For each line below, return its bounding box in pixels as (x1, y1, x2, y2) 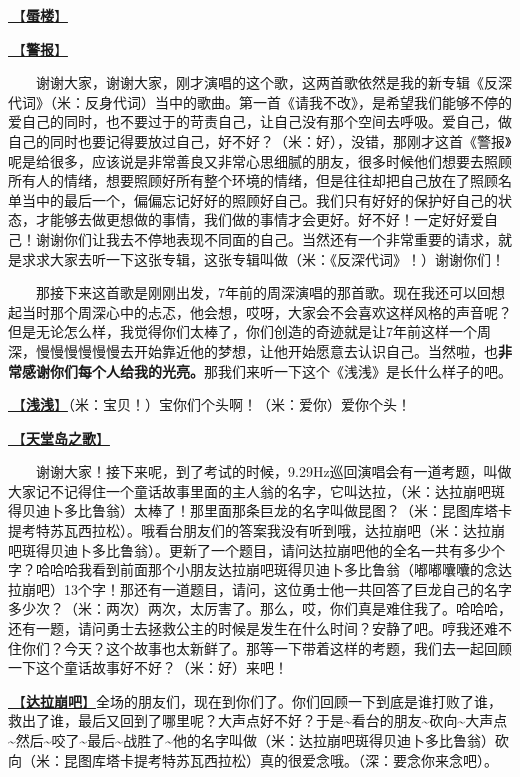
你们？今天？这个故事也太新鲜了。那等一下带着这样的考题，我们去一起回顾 (21, 637, 512, 658)
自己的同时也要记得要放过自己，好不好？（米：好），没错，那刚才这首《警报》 (8, 130, 512, 151)
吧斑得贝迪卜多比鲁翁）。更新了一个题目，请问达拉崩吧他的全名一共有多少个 (8, 539, 505, 560)
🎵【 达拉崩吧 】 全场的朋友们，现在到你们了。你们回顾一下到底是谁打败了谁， (8, 690, 502, 711)
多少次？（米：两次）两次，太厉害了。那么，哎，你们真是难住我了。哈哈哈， (8, 598, 512, 619)
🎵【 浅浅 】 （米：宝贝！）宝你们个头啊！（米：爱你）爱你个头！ (8, 394, 411, 415)
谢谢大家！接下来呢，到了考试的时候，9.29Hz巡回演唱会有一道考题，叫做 (36, 461, 512, 482)
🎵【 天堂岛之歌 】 (8, 427, 110, 448)
